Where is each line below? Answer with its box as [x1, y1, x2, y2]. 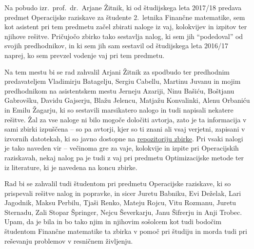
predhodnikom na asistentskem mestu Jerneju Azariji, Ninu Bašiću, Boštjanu [4, 85, 234, 96]
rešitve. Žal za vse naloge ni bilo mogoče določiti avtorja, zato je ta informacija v [4, 114, 247, 124]
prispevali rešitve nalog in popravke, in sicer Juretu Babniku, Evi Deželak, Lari [4, 188, 241, 198]
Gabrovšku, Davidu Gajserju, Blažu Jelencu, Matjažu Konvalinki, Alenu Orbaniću [4, 95, 250, 105]
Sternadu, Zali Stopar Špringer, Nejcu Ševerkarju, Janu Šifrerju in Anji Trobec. [4, 207, 242, 217]
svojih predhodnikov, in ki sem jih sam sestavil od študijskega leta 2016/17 [4, 40, 229, 51]
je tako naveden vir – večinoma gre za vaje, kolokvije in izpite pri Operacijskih [4, 143, 239, 153]
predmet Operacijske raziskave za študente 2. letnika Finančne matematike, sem [4, 12, 245, 22]
